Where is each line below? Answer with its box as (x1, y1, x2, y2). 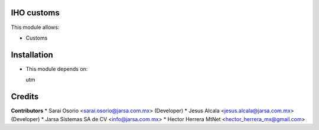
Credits (11, 92, 39, 102)
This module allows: (11, 24, 60, 31)
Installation (11, 50, 53, 60)
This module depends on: (25, 65, 88, 72)
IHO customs (11, 8, 60, 18)
